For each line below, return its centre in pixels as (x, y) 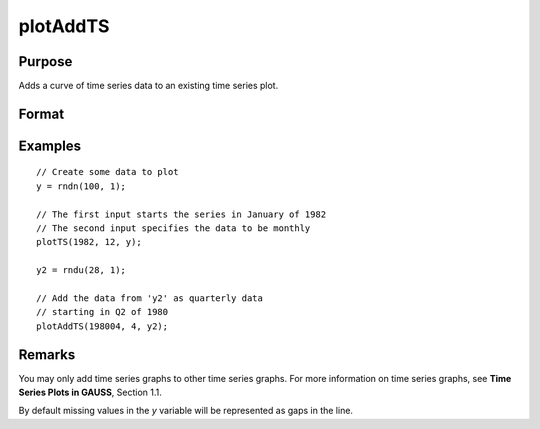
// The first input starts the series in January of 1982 (181, 214)
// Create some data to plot (107, 172)
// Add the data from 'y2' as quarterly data (150, 298)
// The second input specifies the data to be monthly (173, 228)
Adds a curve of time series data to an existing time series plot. (148, 86)
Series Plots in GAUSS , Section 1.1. (90, 392)
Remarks (47, 354)
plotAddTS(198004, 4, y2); (102, 326)
